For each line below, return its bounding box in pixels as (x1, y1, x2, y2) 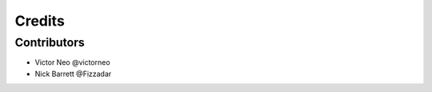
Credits (14, 12, 66, 30)
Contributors (14, 35, 86, 50)
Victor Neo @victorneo (34, 58, 111, 67)
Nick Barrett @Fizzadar (34, 69, 112, 78)
